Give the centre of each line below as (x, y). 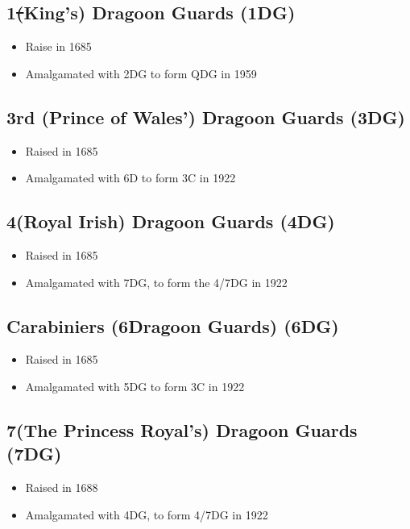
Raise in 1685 (58, 46)
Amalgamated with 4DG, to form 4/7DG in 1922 (147, 514)
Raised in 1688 (62, 487)
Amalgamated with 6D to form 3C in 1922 (130, 178)
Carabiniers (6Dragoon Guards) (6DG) (173, 325)
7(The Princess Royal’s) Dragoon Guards (182, 429)
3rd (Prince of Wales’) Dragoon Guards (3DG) (206, 117)
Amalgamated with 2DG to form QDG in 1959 (141, 73)
